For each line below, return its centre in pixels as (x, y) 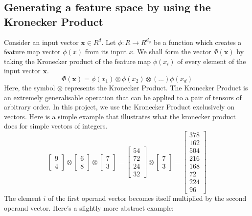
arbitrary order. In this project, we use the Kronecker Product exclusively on (119, 107)
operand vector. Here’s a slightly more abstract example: (89, 207)
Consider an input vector (41, 42)
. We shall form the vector (172, 52)
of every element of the (212, 61)
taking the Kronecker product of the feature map (78, 61)
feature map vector (32, 52)
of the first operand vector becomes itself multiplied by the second (147, 198)
